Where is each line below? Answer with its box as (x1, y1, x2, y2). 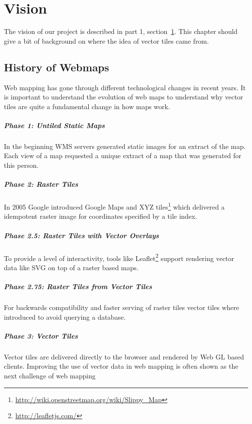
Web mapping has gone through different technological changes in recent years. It (4, 82, 246, 92)
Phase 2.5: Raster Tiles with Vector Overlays (4, 230, 159, 240)
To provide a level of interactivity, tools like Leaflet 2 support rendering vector (4, 251, 235, 263)
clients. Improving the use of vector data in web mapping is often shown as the (4, 361, 238, 371)
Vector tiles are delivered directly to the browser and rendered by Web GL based (4, 351, 244, 361)
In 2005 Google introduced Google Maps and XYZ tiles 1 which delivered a (4, 200, 225, 212)
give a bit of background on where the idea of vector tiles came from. (4, 35, 209, 46)
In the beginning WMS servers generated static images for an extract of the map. (4, 141, 246, 151)
